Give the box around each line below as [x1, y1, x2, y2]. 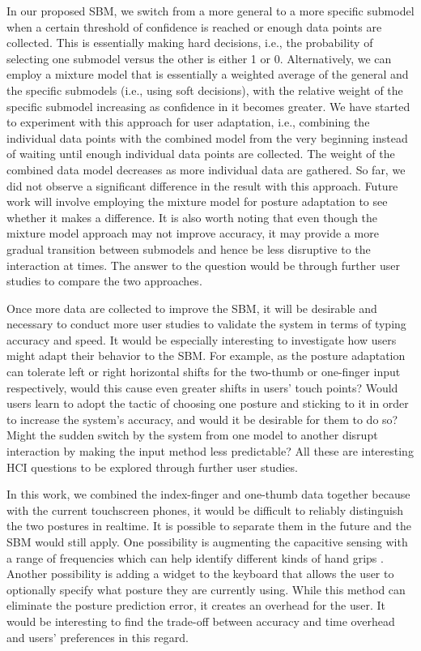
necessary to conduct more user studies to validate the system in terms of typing [6, 315, 406, 332]
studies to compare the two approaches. [6, 272, 202, 289]
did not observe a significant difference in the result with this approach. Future [6, 177, 398, 194]
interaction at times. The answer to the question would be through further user [6, 256, 400, 273]
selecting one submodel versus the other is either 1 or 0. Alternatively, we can [6, 49, 392, 66]
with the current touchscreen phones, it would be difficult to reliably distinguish [6, 501, 404, 518]
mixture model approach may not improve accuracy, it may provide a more [6, 225, 379, 242]
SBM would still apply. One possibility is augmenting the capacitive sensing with [6, 533, 408, 550]
